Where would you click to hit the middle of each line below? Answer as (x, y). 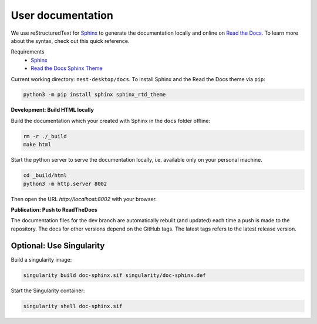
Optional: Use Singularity (58, 245)
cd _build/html (45, 176)
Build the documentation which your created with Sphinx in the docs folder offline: (111, 121)
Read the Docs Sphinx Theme (67, 68)
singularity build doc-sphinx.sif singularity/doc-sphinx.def (114, 275)
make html (37, 145)
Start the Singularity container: (48, 290)
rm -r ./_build (45, 136)
